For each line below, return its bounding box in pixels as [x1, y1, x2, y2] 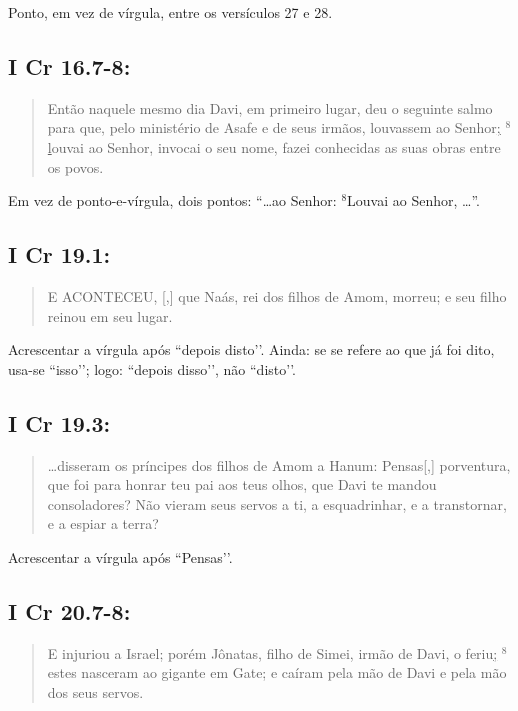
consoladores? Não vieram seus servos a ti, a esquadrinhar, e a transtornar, [47, 493, 507, 514]
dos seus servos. [47, 681, 144, 702]
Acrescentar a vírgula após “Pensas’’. [8, 546, 233, 567]
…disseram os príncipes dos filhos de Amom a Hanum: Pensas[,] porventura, [47, 454, 511, 475]
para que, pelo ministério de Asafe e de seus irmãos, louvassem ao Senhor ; [47, 117, 501, 138]
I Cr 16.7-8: [8, 50, 131, 81]
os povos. [47, 156, 104, 177]
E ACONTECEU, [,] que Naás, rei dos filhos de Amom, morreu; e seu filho [47, 285, 507, 306]
